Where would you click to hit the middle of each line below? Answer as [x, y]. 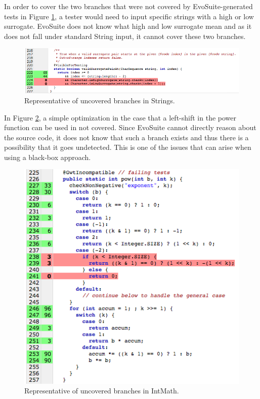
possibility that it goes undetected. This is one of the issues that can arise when [128, 147]
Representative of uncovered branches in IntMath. [102, 391]
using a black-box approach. [48, 157]
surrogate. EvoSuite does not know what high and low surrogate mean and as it [128, 26]
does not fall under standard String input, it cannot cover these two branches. [125, 36]
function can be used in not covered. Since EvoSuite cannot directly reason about [130, 127]
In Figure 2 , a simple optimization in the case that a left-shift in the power [120, 117]
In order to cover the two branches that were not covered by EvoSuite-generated [128, 6]
